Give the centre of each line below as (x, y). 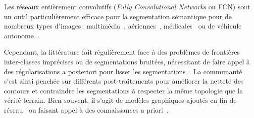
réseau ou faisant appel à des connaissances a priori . (86, 109)
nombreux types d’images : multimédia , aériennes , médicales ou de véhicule (123, 26)
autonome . (22, 35)
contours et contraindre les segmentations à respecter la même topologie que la (124, 90)
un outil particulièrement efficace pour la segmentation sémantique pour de (118, 16)
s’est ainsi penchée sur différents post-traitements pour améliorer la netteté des (124, 81)
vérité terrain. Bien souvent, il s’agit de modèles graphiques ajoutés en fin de (120, 100)
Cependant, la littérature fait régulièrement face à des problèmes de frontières (122, 52)
